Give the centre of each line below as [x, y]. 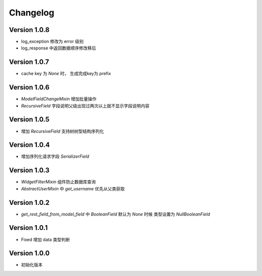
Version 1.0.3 [29, 170]
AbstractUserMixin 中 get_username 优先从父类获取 [73, 188]
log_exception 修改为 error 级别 [52, 42]
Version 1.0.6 [29, 87]
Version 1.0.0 [29, 253]
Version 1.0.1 [28, 228]
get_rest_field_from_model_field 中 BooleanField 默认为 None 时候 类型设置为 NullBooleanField [116, 214]
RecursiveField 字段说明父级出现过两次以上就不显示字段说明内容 [85, 106]
